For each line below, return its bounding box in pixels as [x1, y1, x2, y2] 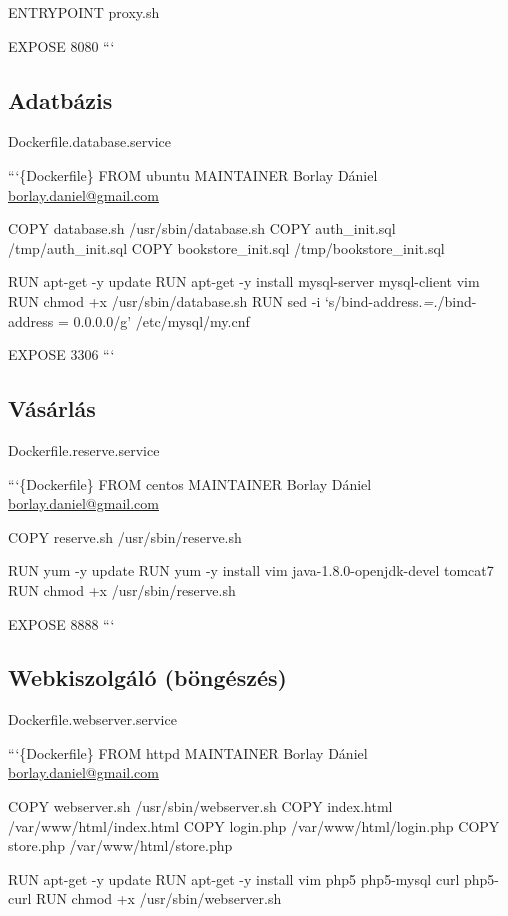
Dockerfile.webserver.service [8, 709, 177, 730]
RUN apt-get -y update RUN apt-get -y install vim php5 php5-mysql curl [8, 868, 460, 889]
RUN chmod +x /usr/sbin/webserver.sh [36, 888, 282, 909]
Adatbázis [8, 84, 113, 115]
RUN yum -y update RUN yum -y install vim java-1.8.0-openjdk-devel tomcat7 [8, 560, 494, 581]
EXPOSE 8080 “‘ [8, 35, 115, 56]
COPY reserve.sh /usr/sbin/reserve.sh [8, 526, 242, 547]
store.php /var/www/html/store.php [8, 835, 233, 856]
